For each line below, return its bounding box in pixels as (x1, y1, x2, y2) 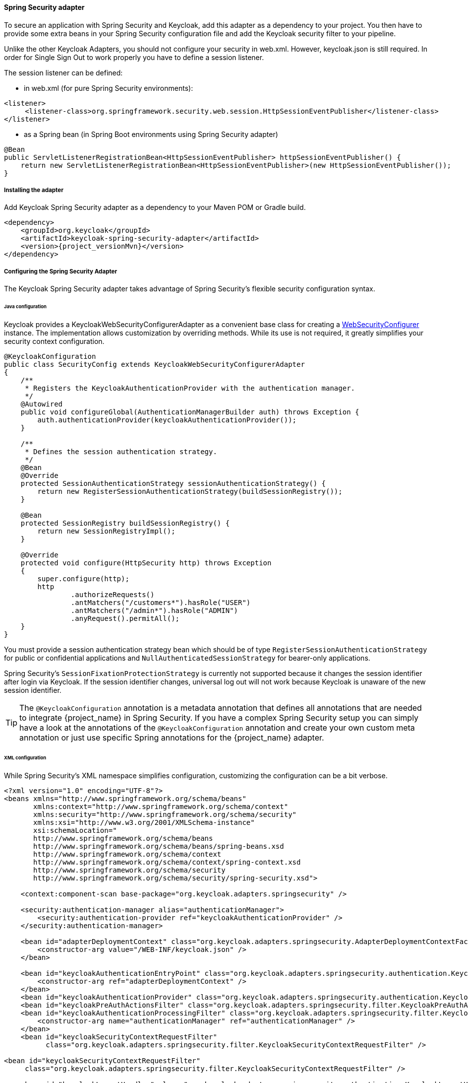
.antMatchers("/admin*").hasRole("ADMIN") (70, 606, 238, 614)
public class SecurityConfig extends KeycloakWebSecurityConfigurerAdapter (4, 360, 305, 368)
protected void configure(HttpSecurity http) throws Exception (20, 558, 272, 567)
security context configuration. (4, 337, 105, 345)
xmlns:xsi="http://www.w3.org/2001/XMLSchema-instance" (33, 818, 255, 826)
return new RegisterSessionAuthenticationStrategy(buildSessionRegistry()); (37, 487, 343, 495)
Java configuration (4, 304, 47, 310)
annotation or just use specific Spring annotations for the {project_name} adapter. (19, 732, 324, 743)
